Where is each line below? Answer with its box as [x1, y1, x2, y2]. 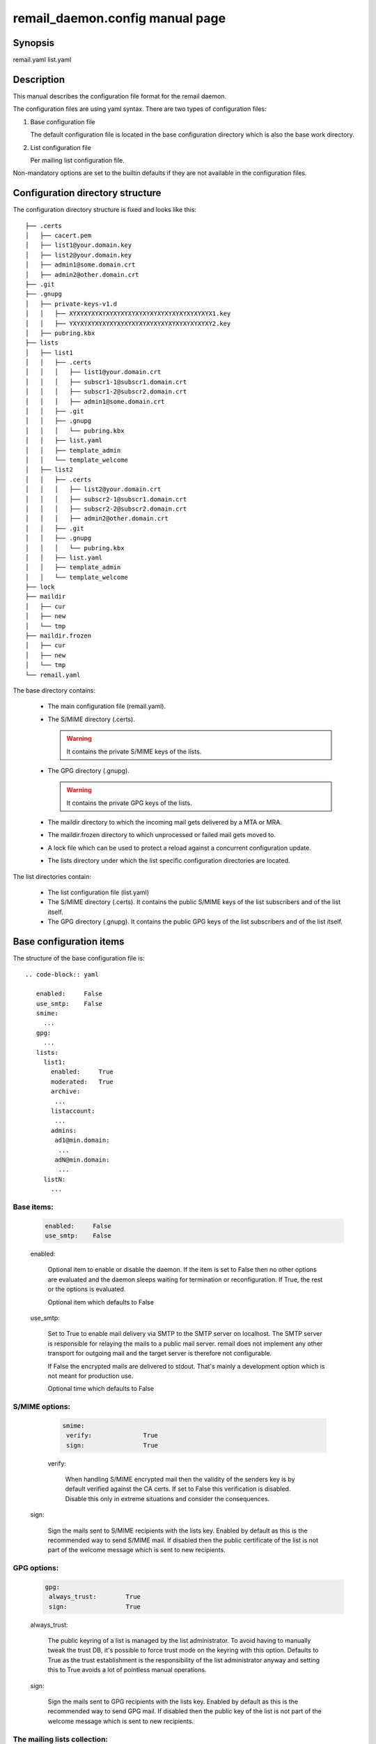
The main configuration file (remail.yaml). [47, 702, 166, 711]
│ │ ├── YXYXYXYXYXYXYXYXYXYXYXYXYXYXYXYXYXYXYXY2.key [25, 320, 231, 327]
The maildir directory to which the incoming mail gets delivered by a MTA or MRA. [47, 818, 282, 827]
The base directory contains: [13, 686, 96, 694]
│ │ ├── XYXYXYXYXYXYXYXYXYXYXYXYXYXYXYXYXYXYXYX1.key [25, 310, 231, 317]
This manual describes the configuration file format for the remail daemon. [13, 91, 226, 100]
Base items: [13, 1202, 54, 1212]
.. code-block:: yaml [25, 970, 99, 978]
